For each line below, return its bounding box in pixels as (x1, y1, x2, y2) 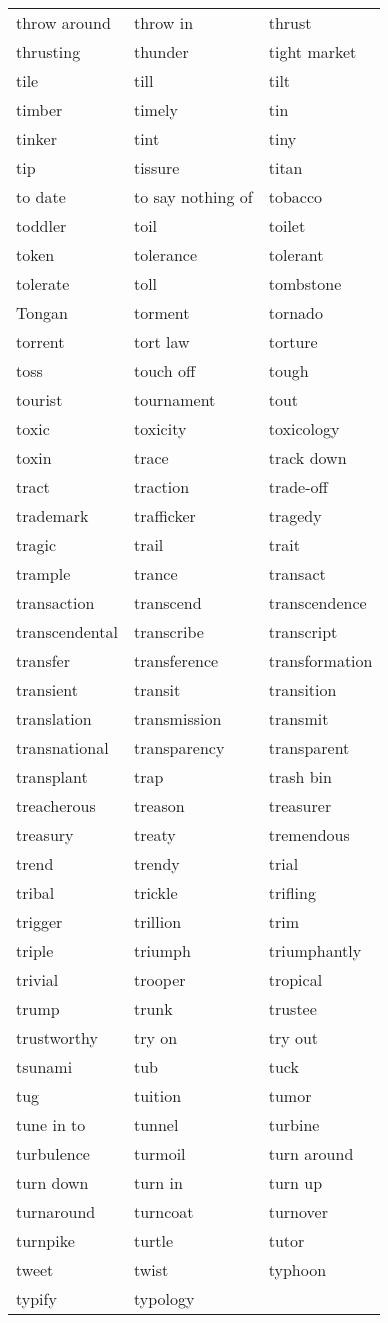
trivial (16, 968, 59, 991)
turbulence (16, 1142, 90, 1165)
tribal (16, 881, 55, 904)
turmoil (133, 1142, 186, 1165)
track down (268, 446, 347, 469)
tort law (133, 330, 190, 353)
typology (133, 1287, 195, 1310)
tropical (268, 968, 323, 991)
